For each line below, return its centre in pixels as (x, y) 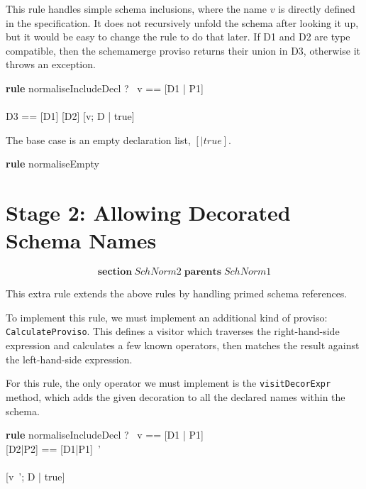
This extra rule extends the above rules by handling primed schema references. (177, 293)
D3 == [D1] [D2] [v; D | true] (70, 116)
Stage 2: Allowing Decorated (148, 213)
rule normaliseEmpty (52, 164)
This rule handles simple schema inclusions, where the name (137, 9)
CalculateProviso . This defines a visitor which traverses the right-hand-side (173, 331)
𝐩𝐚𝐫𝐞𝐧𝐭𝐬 (203, 272)
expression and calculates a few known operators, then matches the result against (183, 345)
